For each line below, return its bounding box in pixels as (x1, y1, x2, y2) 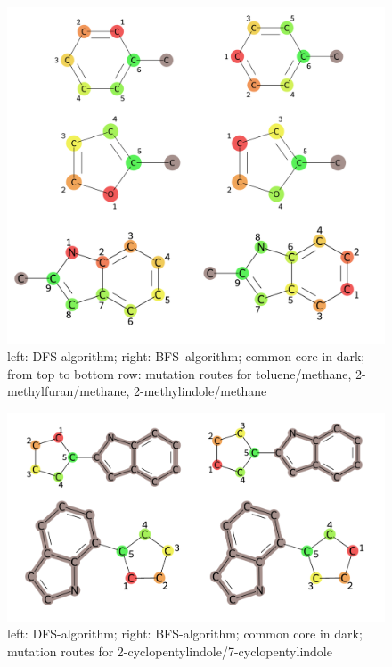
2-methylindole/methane (134, 382, 267, 400)
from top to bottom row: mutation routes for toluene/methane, (7, 364, 352, 383)
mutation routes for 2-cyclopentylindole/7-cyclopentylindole (7, 641, 332, 660)
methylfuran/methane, (7, 382, 130, 400)
